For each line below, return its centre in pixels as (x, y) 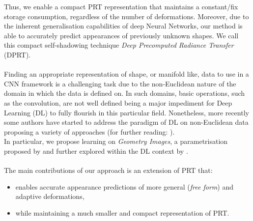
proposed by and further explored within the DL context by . (96, 151)
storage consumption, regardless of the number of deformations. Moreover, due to (126, 16)
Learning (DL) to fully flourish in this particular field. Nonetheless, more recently (126, 112)
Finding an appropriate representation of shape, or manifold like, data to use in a (126, 74)
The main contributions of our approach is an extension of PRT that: (108, 170)
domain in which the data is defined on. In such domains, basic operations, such (125, 93)
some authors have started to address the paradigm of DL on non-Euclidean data (126, 122)
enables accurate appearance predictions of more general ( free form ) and (124, 186)
